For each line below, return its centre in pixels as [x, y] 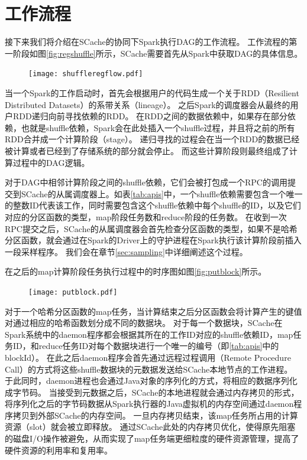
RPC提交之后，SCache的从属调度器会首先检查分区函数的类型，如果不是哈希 [151, 228]
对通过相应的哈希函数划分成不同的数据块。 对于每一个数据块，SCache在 [144, 323]
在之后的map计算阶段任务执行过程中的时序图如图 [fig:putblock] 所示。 [136, 271]
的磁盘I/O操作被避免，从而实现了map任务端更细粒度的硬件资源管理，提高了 [152, 438]
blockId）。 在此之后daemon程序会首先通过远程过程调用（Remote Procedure [148, 357]
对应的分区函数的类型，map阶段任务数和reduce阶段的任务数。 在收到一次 [146, 216]
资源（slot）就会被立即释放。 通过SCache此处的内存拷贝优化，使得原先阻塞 [150, 427]
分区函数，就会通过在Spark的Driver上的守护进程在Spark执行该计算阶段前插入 [153, 240]
